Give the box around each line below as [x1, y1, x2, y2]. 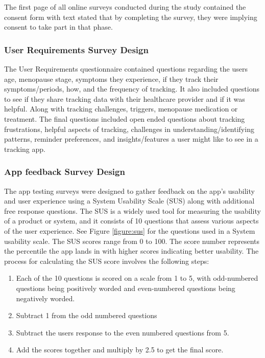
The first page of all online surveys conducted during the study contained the [4, 2, 246, 12]
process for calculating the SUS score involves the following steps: [4, 255, 209, 266]
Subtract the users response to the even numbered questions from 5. [16, 327, 229, 338]
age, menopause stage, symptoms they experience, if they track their [4, 73, 219, 84]
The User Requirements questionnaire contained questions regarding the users [4, 63, 248, 74]
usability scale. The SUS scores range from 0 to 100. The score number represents [4, 235, 260, 246]
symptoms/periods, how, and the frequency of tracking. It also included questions [4, 83, 259, 94]
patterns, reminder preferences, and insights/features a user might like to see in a [4, 133, 258, 144]
